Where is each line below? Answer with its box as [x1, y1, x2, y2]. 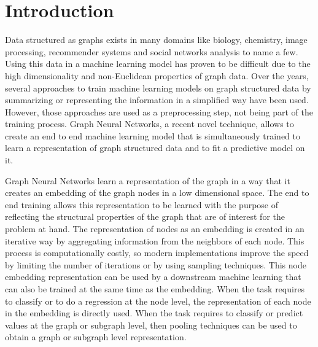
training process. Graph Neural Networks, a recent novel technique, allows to [5, 117, 294, 130]
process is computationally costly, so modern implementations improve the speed [5, 246, 309, 259]
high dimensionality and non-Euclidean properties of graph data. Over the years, [5, 69, 309, 82]
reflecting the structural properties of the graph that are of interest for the [5, 210, 285, 223]
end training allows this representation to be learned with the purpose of [5, 198, 279, 211]
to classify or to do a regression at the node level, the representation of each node [5, 294, 311, 307]
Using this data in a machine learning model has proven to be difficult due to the [5, 57, 311, 70]
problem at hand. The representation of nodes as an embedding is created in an [5, 222, 304, 235]
